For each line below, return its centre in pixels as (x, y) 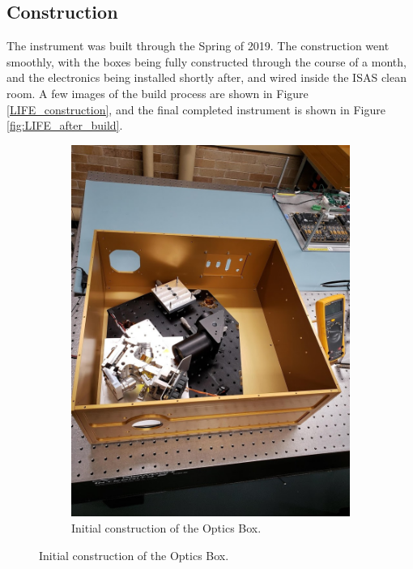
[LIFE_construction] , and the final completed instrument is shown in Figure (196, 109)
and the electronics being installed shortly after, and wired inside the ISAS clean (206, 77)
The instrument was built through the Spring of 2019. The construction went (198, 46)
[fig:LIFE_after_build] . (65, 125)
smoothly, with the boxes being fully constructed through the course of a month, (206, 61)
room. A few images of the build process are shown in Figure (158, 93)
